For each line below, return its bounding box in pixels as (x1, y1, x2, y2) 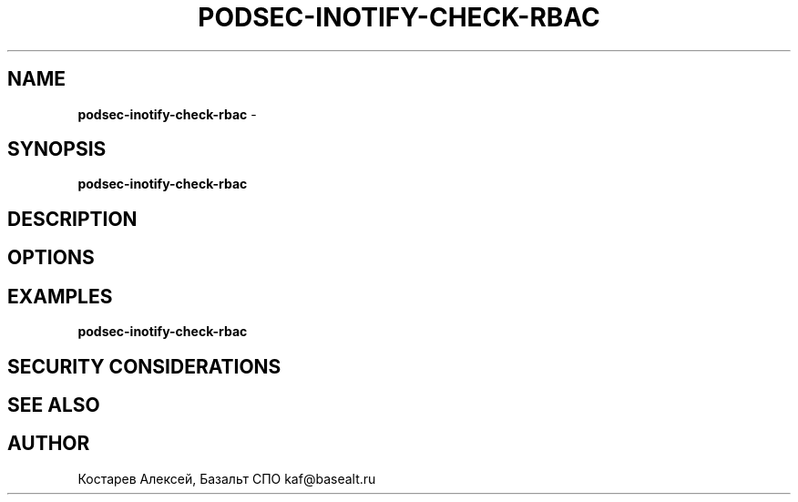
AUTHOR (7, 432, 90, 456)
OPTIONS (7, 246, 95, 270)
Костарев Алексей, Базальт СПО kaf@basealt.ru (77, 470, 376, 487)
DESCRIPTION (7, 207, 138, 231)
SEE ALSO (7, 393, 100, 416)
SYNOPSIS (7, 138, 107, 161)
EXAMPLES (7, 284, 113, 308)
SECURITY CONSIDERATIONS (7, 354, 281, 378)
